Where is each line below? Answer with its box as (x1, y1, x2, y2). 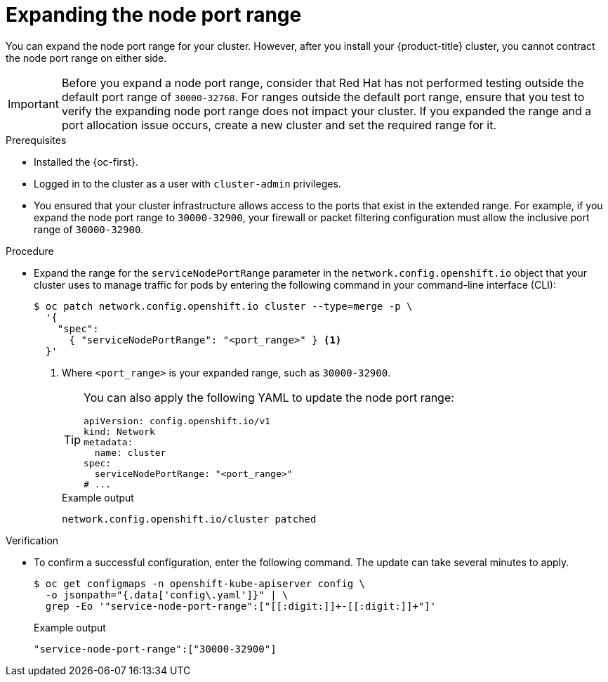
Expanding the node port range (6, 3, 302, 27)
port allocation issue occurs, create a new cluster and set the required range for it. (61, 117, 497, 132)
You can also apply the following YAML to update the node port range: (84, 390, 454, 405)
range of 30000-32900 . (34, 223, 144, 235)
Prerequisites (6, 133, 67, 146)
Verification (6, 534, 59, 546)
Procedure (6, 244, 54, 257)
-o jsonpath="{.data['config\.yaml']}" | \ (45, 589, 289, 601)
